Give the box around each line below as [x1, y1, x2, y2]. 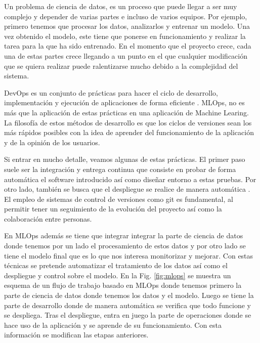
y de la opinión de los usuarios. [4, 137, 100, 147]
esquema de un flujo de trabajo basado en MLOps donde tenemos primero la [4, 280, 242, 290]
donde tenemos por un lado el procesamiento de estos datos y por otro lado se [4, 240, 246, 251]
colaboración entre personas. [4, 213, 92, 224]
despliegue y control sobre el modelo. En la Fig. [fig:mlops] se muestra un [4, 270, 231, 280]
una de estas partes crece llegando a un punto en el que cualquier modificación [4, 50, 247, 61]
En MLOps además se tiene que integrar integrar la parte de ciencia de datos [4, 230, 243, 241]
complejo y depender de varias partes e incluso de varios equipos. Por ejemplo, [4, 11, 247, 21]
